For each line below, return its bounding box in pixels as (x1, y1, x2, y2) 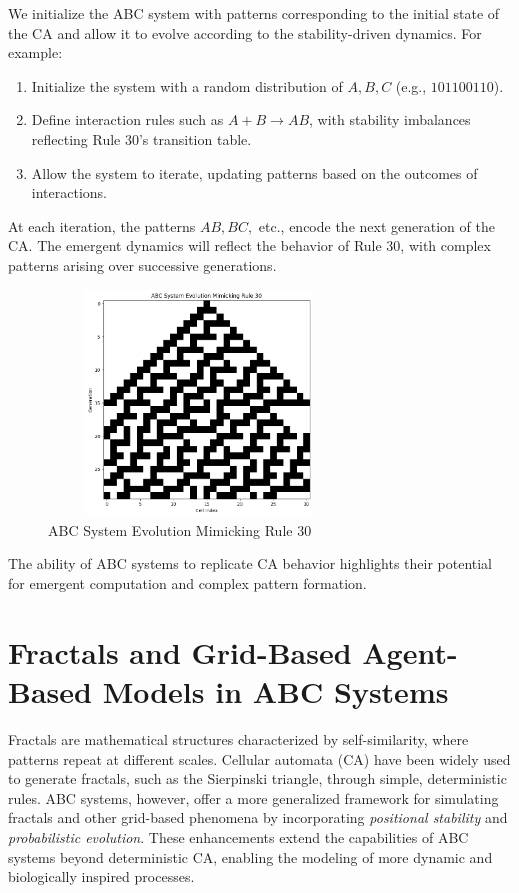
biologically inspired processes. (8, 866, 195, 887)
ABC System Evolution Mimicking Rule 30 (48, 519, 312, 540)
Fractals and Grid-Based (8, 631, 352, 672)
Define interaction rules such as (31, 109, 224, 130)
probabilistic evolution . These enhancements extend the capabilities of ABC (8, 826, 469, 847)
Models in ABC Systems (102, 671, 449, 712)
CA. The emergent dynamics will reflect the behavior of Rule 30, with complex (8, 235, 491, 256)
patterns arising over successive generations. (8, 254, 277, 275)
